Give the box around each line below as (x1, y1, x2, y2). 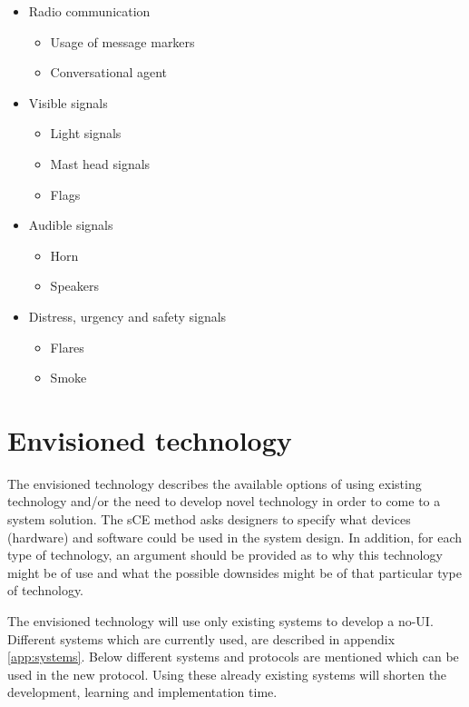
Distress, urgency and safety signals (28, 306, 227, 325)
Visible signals (28, 93, 108, 112)
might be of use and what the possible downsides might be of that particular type (7, 563, 462, 582)
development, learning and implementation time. (7, 682, 278, 702)
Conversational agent (50, 63, 168, 82)
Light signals (50, 124, 122, 143)
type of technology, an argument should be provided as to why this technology (7, 545, 443, 564)
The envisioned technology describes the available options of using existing (7, 473, 422, 493)
